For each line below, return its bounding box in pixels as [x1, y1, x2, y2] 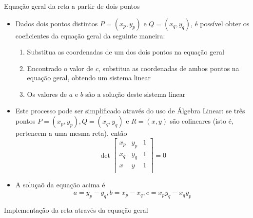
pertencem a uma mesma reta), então [15, 128, 127, 138]
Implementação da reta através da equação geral [4, 204, 148, 215]
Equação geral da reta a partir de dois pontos [4, 1, 140, 11]
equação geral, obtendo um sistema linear [27, 73, 151, 83]
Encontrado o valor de [27, 63, 94, 73]
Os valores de [27, 89, 67, 99]
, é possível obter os [190, 18, 250, 28]
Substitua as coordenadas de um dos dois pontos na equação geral [27, 47, 224, 57]
